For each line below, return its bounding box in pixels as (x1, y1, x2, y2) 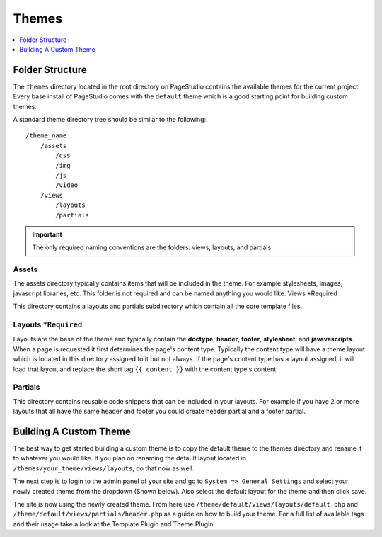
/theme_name (25, 132, 67, 140)
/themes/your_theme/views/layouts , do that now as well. (13, 464, 195, 473)
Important (32, 230, 63, 239)
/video (55, 181, 79, 189)
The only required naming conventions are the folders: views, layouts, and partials (32, 243, 272, 251)
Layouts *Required (13, 320, 83, 329)
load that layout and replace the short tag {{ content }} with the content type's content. (13, 365, 279, 373)
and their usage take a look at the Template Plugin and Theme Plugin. (13, 519, 216, 528)
